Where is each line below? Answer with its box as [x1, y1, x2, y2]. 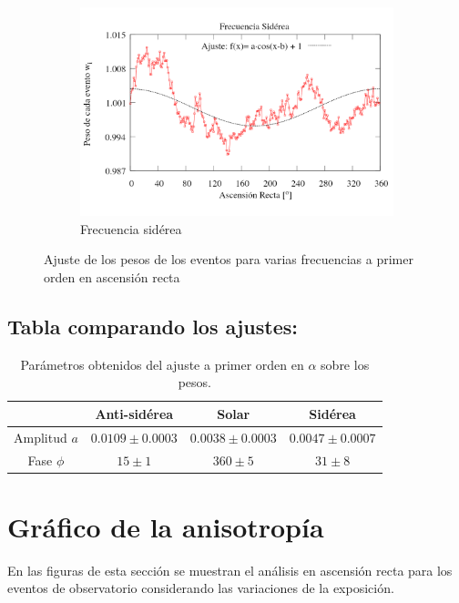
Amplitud [14, 427, 67, 446]
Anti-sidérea [95, 404, 174, 423]
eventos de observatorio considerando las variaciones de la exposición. [7, 578, 394, 598]
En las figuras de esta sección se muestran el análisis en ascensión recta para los [7, 560, 453, 579]
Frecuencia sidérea [80, 219, 182, 238]
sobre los [321, 354, 370, 373]
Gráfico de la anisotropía [7, 507, 324, 545]
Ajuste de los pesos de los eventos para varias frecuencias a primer [44, 250, 413, 269]
